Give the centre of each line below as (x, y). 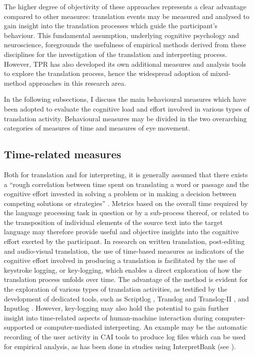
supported (19, 327)
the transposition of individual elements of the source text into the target (113, 222)
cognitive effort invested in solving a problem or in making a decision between (120, 194)
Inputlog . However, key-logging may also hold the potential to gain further (117, 308)
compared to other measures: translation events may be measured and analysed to (127, 16)
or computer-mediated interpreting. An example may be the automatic (142, 327)
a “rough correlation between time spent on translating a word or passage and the (127, 184)
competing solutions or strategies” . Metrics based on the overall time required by (126, 203)
